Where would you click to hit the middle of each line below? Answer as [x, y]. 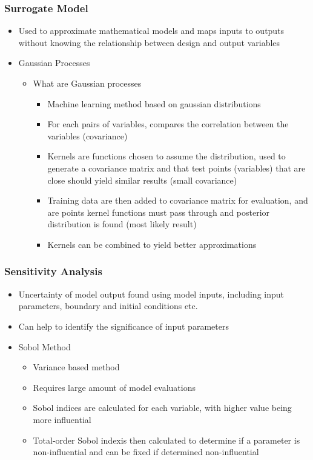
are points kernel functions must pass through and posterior [159, 212]
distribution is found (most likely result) [122, 224]
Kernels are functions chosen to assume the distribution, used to [166, 156]
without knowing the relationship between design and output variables [149, 42]
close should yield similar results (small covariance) [142, 180]
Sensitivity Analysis [53, 271]
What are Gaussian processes [87, 83]
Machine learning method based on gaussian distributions [154, 103]
